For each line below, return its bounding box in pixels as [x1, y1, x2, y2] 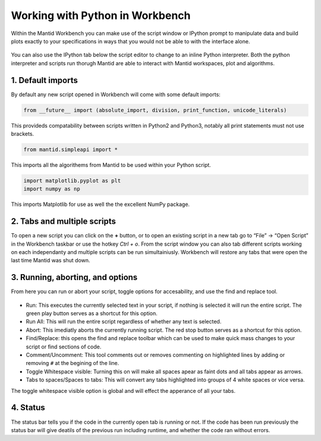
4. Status [11, 402, 46, 413]
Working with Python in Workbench [11, 9, 191, 22]
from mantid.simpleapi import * [23, 146, 118, 153]
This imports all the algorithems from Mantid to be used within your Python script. [11, 161, 211, 169]
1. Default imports [11, 75, 78, 85]
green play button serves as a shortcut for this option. [26, 310, 158, 317]
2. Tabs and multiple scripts [11, 217, 116, 227]
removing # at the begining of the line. [26, 360, 119, 367]
